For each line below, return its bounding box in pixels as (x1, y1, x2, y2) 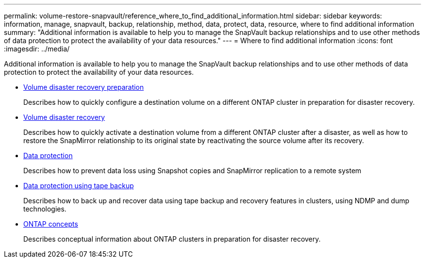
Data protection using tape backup (23, 181, 134, 190)
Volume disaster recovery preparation (23, 83, 144, 91)
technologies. (23, 205, 66, 213)
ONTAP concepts (23, 220, 78, 228)
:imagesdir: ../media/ (4, 45, 70, 53)
